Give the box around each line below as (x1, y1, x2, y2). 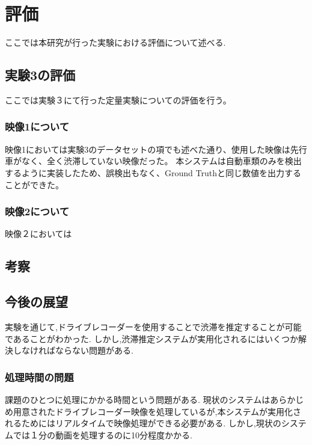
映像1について (5, 119, 70, 134)
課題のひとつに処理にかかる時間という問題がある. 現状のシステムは (5, 393, 271, 405)
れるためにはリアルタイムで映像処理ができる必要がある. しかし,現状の (5, 417, 281, 429)
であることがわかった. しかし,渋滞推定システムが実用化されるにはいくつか (5, 332, 298, 345)
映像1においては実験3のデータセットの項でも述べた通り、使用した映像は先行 (5, 143, 307, 155)
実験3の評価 (5, 66, 76, 84)
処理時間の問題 (5, 369, 74, 384)
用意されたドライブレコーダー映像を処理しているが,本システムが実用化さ (13, 405, 302, 417)
